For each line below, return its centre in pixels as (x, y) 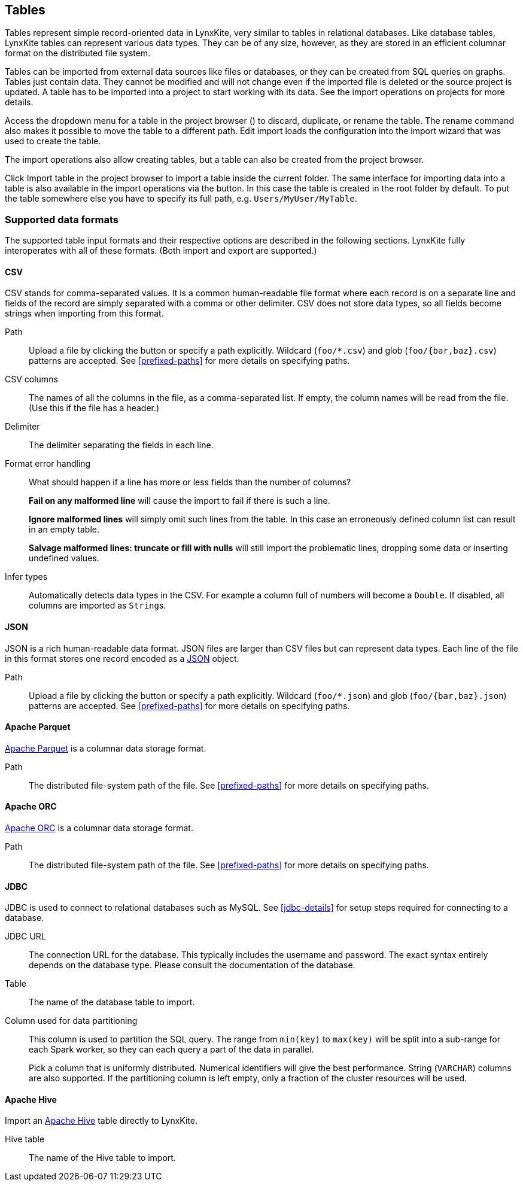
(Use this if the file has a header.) (94, 408)
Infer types (26, 577)
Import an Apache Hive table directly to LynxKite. (101, 1121)
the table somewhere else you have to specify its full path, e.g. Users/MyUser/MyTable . (181, 199)
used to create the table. (53, 141)
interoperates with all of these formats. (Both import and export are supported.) (161, 251)
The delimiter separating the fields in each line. (121, 445)
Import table (51, 178)
